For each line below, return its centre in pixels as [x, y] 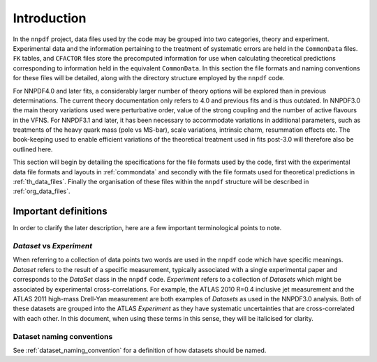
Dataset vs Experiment [53, 246]
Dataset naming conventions [63, 336]
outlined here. [33, 149]
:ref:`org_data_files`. [42, 191]
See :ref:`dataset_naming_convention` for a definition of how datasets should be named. [140, 350]
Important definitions [60, 212]
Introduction [50, 18]
